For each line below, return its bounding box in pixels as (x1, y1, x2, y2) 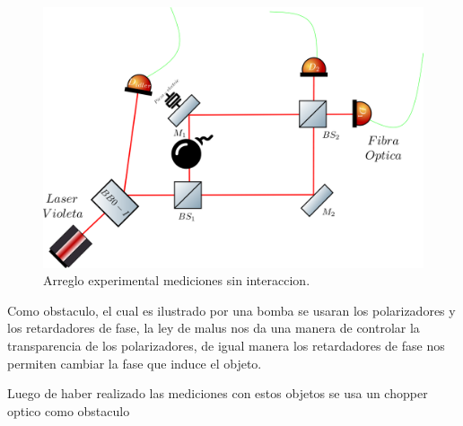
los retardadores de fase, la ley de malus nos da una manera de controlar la (7, 318, 420, 337)
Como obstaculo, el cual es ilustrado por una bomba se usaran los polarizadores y (7, 300, 456, 319)
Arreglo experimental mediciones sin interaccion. (43, 271, 310, 290)
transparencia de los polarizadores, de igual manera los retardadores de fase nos (7, 336, 445, 355)
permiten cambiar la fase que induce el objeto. (7, 353, 262, 372)
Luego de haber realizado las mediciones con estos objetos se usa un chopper (7, 384, 428, 403)
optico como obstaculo (7, 401, 130, 420)
